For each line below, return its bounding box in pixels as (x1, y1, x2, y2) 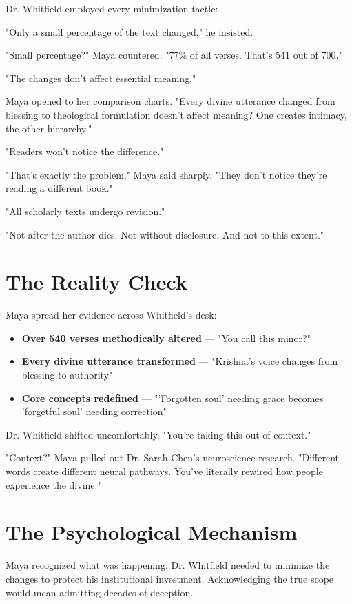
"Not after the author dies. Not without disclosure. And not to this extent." (6, 227, 324, 241)
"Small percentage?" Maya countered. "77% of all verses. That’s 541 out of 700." (6, 48, 342, 62)
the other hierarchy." (6, 121, 92, 135)
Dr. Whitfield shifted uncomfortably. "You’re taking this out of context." (6, 427, 311, 441)
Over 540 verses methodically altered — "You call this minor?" (21, 330, 311, 345)
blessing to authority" (21, 368, 113, 382)
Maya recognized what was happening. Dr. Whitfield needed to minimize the (6, 558, 330, 572)
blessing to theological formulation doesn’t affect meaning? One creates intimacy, (6, 107, 347, 121)
